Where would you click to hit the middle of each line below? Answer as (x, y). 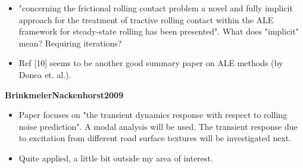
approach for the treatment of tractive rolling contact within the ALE (146, 19)
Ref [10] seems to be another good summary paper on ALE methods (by (151, 63)
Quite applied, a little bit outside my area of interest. (116, 158)
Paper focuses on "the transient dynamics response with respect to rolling (153, 115)
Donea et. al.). (45, 74)
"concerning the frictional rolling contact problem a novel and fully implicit (156, 8)
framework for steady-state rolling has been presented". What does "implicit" (159, 31)
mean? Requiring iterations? (70, 43)
